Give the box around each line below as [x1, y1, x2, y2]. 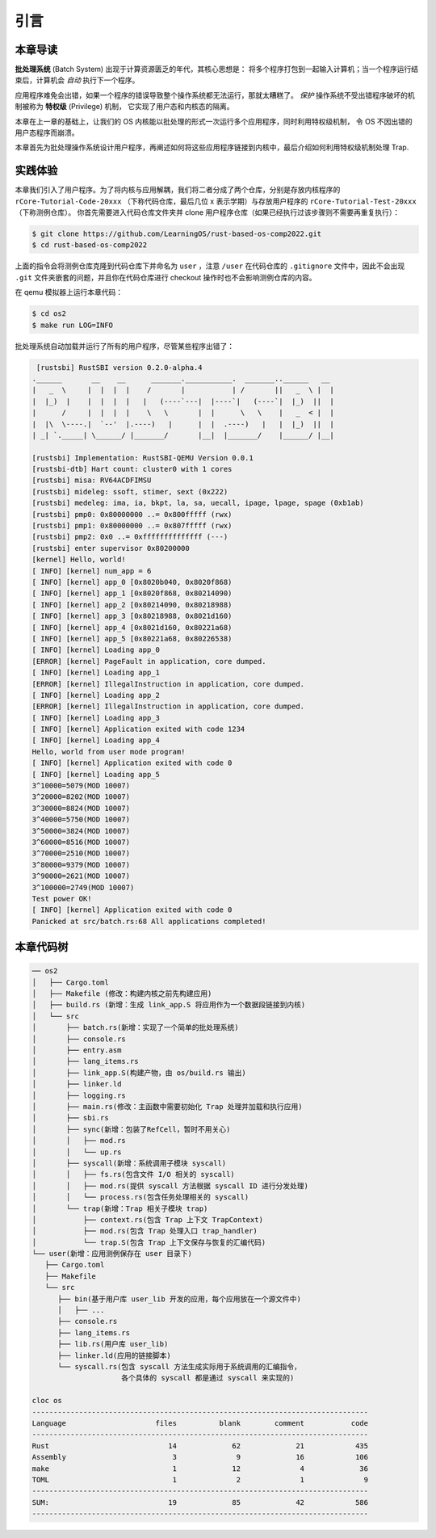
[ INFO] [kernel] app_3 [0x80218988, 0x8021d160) [31, 611, 233, 621]
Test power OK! [31, 893, 92, 903]
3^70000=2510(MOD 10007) [31, 849, 131, 858]
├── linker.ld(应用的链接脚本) [57, 1351, 171, 1360]
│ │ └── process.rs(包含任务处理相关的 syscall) [31, 1192, 249, 1202]
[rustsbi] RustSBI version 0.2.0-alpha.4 [36, 363, 203, 372]
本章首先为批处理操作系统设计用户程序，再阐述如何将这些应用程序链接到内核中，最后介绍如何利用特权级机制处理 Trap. [15, 142, 409, 153]
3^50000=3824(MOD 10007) [31, 826, 131, 835]
